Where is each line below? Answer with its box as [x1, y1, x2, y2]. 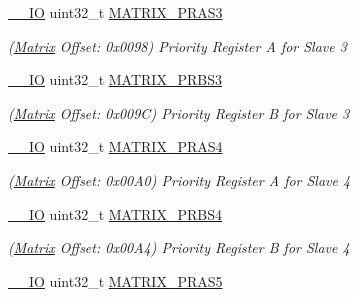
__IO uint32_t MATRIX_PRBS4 [8, 203, 222, 224]
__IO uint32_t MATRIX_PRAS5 [8, 270, 223, 291]
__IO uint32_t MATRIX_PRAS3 [8, 2, 223, 22]
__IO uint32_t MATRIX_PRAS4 [8, 136, 223, 157]
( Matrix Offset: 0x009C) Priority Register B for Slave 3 [8, 102, 350, 123]
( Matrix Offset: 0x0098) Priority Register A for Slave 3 [8, 35, 347, 56]
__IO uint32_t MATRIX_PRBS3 [8, 69, 222, 90]
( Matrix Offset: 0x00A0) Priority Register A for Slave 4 [8, 169, 351, 190]
